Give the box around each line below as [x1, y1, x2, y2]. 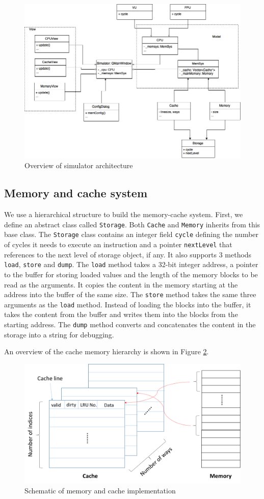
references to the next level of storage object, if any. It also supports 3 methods [4, 249, 252, 259]
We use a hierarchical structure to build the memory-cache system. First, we [4, 209, 243, 220]
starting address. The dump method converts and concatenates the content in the [4, 319, 256, 330]
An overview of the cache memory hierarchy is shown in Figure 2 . [4, 346, 209, 357]
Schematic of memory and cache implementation [24, 485, 176, 495]
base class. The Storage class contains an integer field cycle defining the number [4, 229, 259, 240]
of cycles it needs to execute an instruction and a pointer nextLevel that [4, 239, 232, 250]
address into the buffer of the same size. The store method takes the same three [4, 289, 256, 300]
